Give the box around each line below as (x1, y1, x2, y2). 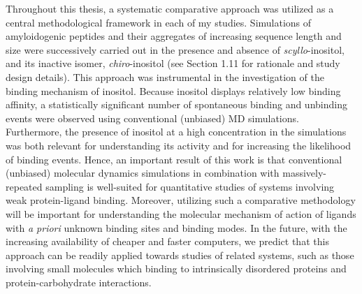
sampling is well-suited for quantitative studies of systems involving (45, 179, 335, 193)
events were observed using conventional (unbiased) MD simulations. (6, 110, 299, 125)
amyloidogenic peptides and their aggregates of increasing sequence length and (6, 29, 342, 43)
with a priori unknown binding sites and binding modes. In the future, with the (6, 220, 347, 235)
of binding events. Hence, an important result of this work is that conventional (6, 152, 342, 166)
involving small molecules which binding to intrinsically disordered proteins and (6, 261, 347, 276)
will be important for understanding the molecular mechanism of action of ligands (6, 206, 356, 221)
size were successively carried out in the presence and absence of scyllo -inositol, (6, 42, 345, 57)
